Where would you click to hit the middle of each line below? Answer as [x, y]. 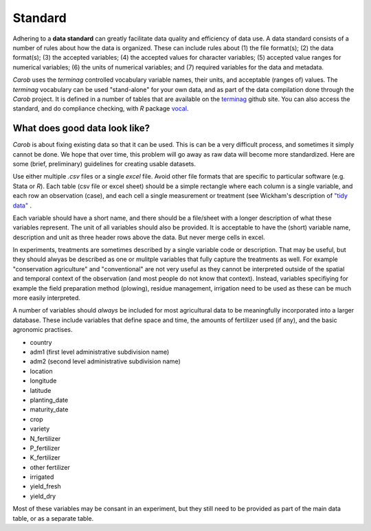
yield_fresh [45, 486]
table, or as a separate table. [53, 518]
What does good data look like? [81, 128]
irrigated [42, 477]
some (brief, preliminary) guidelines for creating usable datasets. [104, 163]
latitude [41, 390]
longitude [43, 381]
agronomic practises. [43, 330]
